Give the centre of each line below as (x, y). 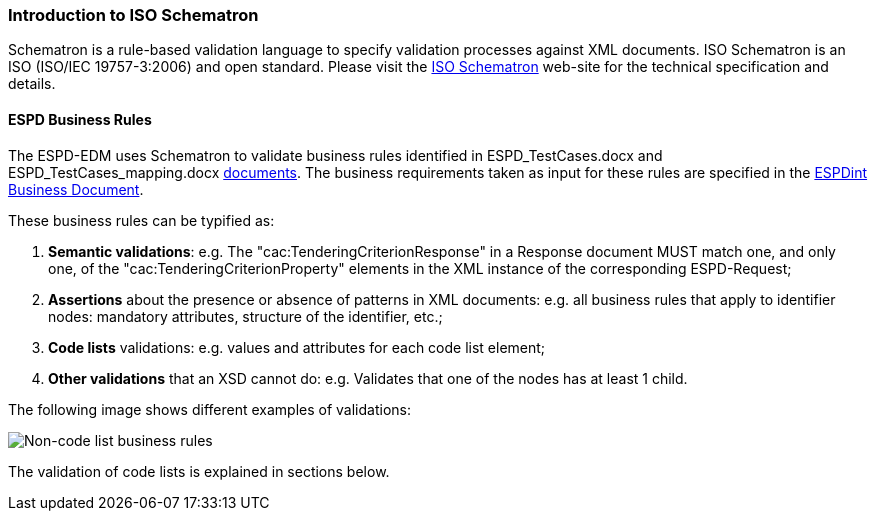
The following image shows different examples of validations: (209, 409)
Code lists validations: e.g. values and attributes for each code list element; (297, 347)
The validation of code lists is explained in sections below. (199, 471)
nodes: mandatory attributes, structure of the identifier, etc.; (245, 316)
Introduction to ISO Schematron (133, 15)
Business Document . (76, 189)
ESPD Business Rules (80, 119)
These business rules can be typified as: (141, 220)
